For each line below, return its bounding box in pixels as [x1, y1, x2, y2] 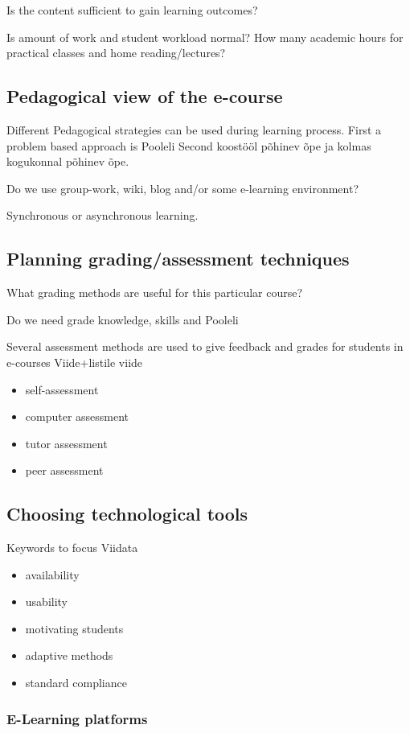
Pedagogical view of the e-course [6, 84, 283, 109]
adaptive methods [25, 647, 113, 664]
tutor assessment [25, 434, 108, 451]
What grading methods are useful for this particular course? [6, 284, 303, 301]
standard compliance [25, 674, 127, 691]
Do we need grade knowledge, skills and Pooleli [6, 311, 239, 327]
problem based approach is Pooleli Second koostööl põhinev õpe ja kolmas [6, 137, 371, 154]
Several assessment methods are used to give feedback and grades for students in [6, 338, 404, 355]
